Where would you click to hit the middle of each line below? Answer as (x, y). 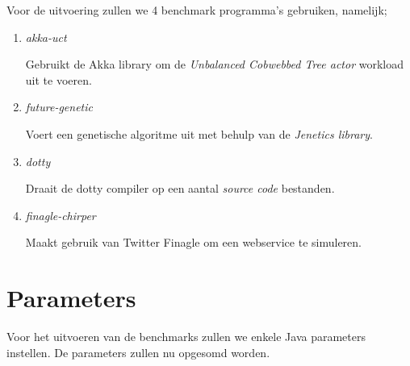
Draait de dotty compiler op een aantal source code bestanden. (180, 188)
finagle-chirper (61, 215)
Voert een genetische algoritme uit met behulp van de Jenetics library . (199, 133)
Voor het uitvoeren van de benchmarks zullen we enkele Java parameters (186, 337)
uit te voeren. (59, 79)
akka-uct (46, 37)
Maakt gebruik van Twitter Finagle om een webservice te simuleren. (193, 242)
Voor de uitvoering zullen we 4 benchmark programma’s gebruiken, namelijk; (197, 10)
